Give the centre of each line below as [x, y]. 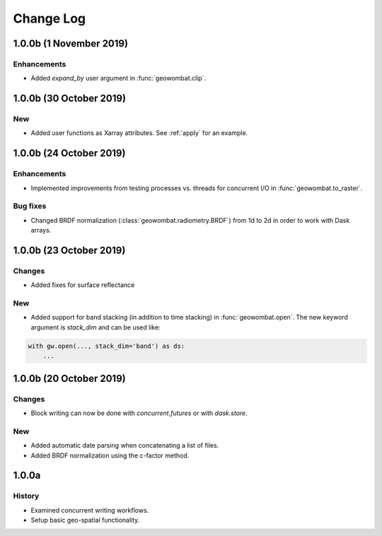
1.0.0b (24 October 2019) [69, 153]
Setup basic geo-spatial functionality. [85, 520]
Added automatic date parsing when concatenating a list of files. [125, 445]
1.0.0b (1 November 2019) [71, 43]
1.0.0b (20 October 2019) [70, 378]
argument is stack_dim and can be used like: [95, 327]
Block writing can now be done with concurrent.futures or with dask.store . [139, 413]
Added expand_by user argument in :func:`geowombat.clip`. [118, 78]
